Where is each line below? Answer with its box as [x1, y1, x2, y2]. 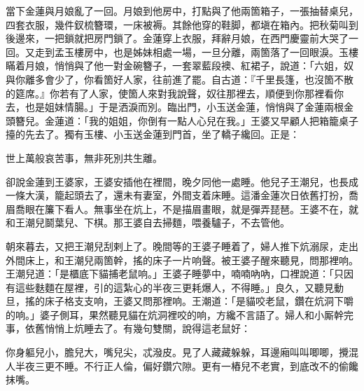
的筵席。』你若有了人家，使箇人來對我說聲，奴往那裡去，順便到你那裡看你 [6, 85, 344, 100]
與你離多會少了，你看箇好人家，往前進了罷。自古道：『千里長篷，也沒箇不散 [6, 71, 353, 86]
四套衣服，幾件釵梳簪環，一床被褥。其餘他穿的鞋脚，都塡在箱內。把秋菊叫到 [6, 17, 358, 32]
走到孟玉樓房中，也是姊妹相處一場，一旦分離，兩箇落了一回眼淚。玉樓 [34, 44, 358, 59]
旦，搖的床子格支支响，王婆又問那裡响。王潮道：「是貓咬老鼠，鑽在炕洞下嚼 [6, 294, 353, 308]
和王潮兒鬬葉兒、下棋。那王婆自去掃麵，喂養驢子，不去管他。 [6, 215, 290, 230]
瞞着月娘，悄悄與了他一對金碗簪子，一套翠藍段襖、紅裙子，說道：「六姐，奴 [6, 58, 353, 73]
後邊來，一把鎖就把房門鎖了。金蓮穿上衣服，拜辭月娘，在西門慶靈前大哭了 [6, 31, 349, 46]
